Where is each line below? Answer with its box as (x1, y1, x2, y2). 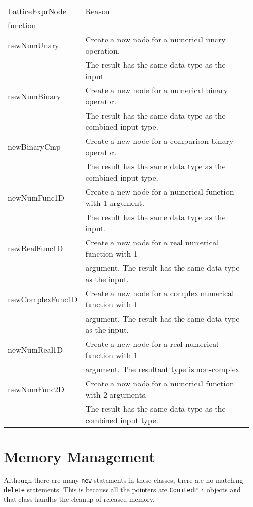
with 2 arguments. (85, 389, 147, 400)
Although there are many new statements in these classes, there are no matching (4, 475, 243, 485)
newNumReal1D (8, 344, 63, 355)
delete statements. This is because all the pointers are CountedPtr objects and (4, 484, 241, 494)
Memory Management (4, 446, 155, 466)
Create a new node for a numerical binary (85, 84, 228, 96)
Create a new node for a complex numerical (85, 287, 234, 299)
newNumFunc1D (8, 191, 65, 203)
